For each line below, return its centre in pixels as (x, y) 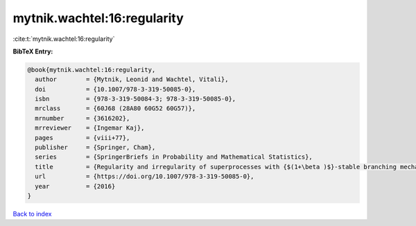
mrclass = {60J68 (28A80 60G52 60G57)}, (115, 108)
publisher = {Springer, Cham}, (95, 148)
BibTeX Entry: (33, 51)
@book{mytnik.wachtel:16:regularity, (92, 70)
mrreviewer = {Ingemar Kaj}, (90, 128)
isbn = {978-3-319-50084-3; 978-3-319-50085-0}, (136, 99)
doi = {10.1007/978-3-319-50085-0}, (115, 89)
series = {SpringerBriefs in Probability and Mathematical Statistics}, (174, 157)
